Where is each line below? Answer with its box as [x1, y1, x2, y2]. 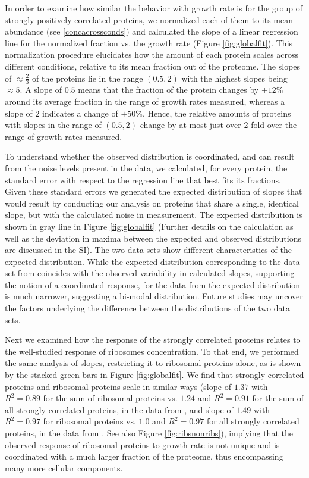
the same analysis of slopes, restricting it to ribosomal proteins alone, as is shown [5, 357, 301, 369]
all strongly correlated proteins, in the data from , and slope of [5, 403, 234, 415]
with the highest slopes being [181, 71, 288, 84]
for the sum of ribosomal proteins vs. [43, 392, 178, 404]
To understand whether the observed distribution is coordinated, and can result [5, 150, 295, 163]
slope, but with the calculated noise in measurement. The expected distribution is [5, 208, 302, 221]
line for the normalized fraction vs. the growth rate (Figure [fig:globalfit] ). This [5, 36, 293, 49]
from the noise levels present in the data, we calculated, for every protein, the [5, 161, 288, 174]
